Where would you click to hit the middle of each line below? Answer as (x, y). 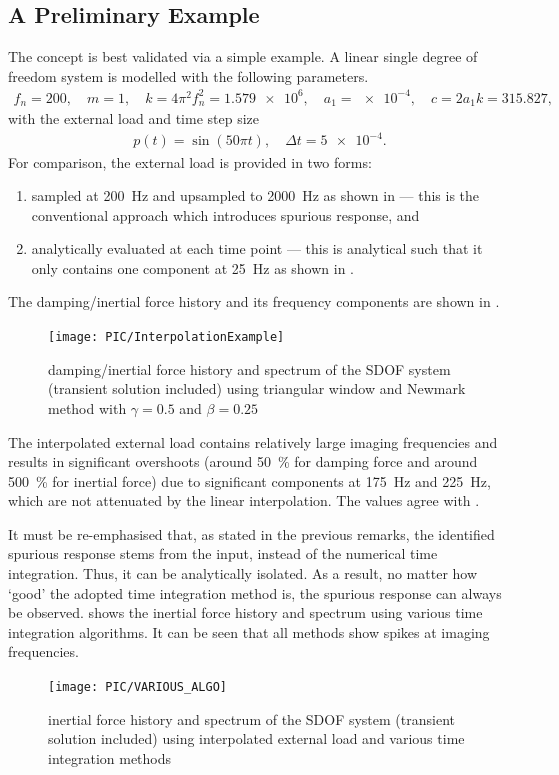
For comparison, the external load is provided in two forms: (190, 161)
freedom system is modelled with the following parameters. (188, 75)
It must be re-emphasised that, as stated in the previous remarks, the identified (251, 533)
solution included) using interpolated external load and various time (256, 738)
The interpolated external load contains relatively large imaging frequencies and (253, 441)
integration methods (110, 757)
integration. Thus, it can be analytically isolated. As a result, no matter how (243, 573)
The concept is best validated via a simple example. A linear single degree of (243, 56)
